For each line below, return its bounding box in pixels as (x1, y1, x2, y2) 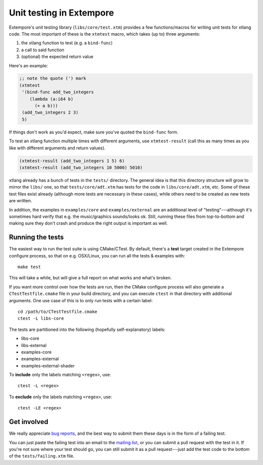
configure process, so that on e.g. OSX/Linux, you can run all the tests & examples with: (9, 252, 185, 258)
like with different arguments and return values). (9, 145, 106, 151)
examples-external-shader (21, 363, 75, 368)
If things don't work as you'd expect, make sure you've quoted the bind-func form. (9, 129, 179, 135)
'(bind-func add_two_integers (22, 89, 94, 95)
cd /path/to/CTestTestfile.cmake (18, 309, 97, 314)
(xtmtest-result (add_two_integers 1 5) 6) (19, 158, 125, 163)
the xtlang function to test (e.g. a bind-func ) (21, 40, 113, 46)
